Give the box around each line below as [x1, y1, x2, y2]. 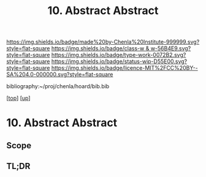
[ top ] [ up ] [6, 94, 31, 102]
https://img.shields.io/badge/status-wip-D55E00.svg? [51, 58, 188, 65]
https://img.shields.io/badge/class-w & [51, 45, 150, 52]
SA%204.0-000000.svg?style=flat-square [6, 71, 113, 78]
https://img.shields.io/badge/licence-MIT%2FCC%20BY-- [51, 64, 198, 72]
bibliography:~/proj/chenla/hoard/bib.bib [6, 83, 110, 90]
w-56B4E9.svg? [150, 45, 191, 52]
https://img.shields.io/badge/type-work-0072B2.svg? [51, 51, 186, 59]
